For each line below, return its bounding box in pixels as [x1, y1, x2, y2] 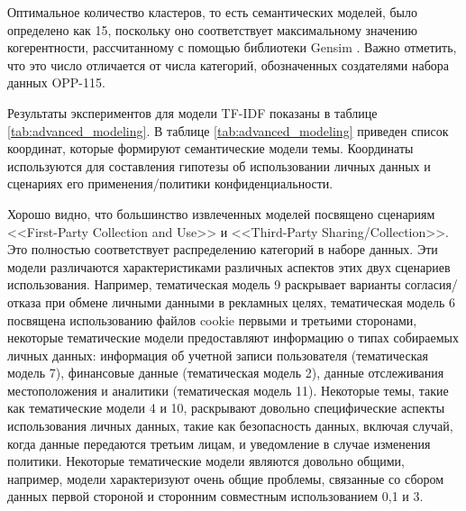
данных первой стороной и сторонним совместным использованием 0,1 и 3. [7, 487, 424, 506]
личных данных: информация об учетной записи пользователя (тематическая [7, 345, 428, 364]
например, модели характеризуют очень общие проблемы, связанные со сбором [7, 469, 444, 488]
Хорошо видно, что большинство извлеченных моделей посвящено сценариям [7, 204, 435, 223]
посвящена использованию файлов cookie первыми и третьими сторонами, [7, 310, 417, 329]
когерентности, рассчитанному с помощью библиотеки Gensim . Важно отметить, [7, 38, 457, 57]
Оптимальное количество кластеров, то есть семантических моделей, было [7, 3, 417, 21]
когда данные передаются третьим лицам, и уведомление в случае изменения [7, 433, 431, 452]
